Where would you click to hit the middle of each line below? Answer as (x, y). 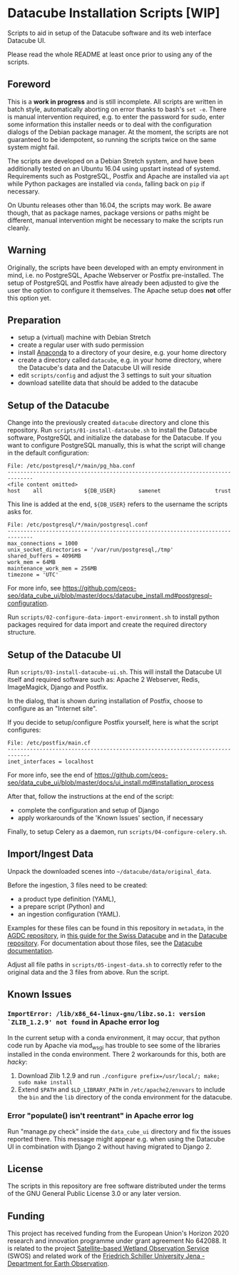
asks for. (20, 512)
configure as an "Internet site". (52, 709)
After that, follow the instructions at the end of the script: (91, 796)
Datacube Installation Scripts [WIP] (114, 13)
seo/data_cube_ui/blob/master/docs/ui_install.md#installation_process (111, 782)
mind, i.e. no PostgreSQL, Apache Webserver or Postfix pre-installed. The (116, 275)
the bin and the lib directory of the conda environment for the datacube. (125, 1097)
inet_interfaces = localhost (51, 762)
